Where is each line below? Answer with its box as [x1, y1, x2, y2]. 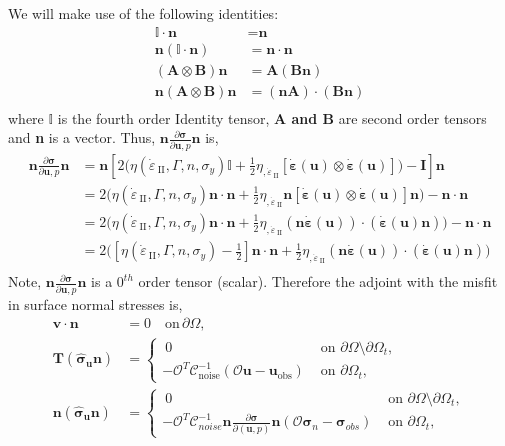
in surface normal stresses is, [8, 293, 183, 314]
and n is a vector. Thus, [8, 127, 156, 148]
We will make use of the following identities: [8, 3, 279, 23]
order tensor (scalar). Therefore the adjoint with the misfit [138, 271, 498, 292]
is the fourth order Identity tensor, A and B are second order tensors [57, 107, 487, 128]
